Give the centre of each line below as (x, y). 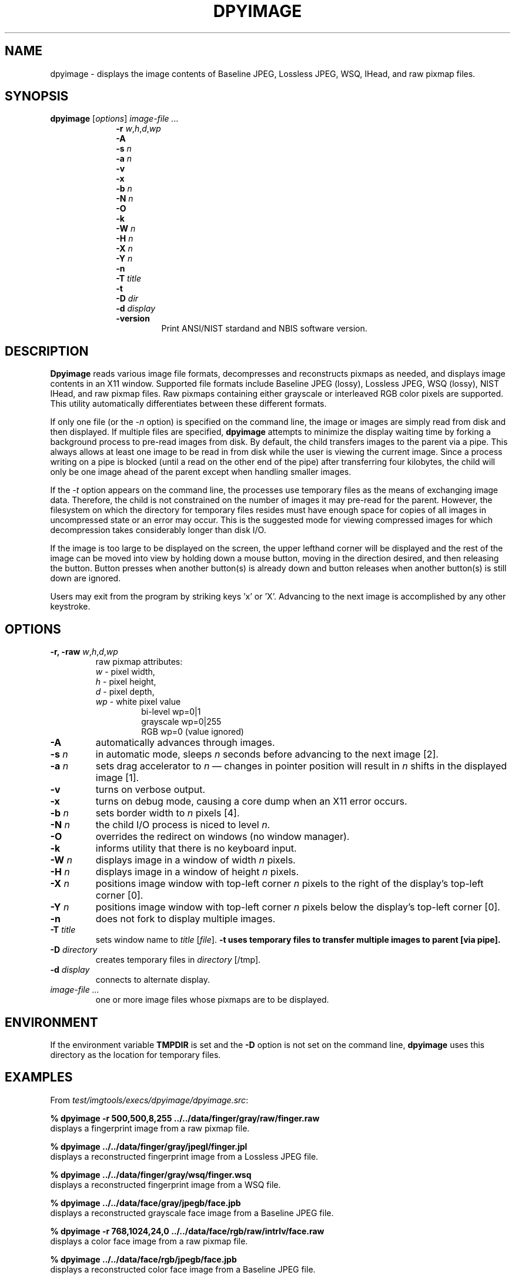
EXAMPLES (39, 1077)
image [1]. (117, 778)
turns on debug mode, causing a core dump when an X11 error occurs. (251, 801)
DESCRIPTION (47, 351)
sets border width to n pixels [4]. (168, 813)
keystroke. (70, 607)
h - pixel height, (126, 682)
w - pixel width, (125, 672)
